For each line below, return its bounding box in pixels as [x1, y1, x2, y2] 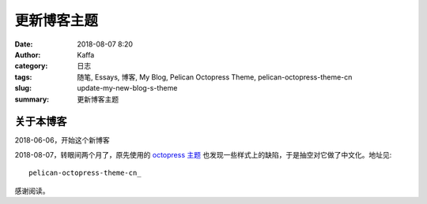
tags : [14, 72, 32, 82]
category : [14, 61, 48, 71]
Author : [14, 50, 41, 59]
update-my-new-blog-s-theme [77, 83, 178, 93]
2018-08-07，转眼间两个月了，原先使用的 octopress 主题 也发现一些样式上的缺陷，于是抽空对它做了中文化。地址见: [14, 150, 392, 159]
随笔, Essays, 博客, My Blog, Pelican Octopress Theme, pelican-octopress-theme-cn [77, 72, 353, 82]
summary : [14, 95, 50, 104]
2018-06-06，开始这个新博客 [14, 135, 110, 145]
